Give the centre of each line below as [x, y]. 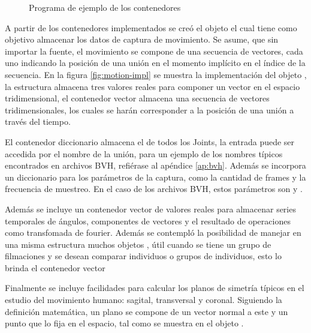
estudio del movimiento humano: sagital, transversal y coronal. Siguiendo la [144, 300]
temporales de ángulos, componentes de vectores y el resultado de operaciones [148, 220]
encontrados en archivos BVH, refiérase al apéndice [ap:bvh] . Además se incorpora [155, 165]
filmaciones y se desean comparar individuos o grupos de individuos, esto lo [143, 256]
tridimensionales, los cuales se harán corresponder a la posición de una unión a [150, 109]
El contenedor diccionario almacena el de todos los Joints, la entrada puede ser [150, 141]
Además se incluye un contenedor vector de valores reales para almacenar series [150, 208]
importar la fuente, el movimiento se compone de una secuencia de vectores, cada [154, 51]
